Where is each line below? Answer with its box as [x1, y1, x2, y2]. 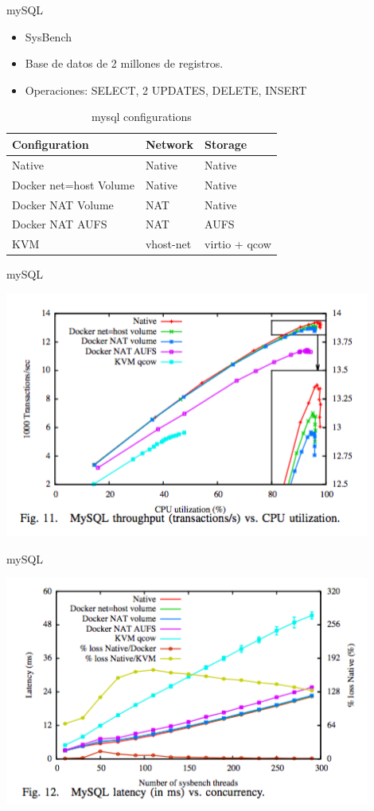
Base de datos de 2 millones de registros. [25, 55, 224, 72]
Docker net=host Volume [12, 176, 134, 193]
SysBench [25, 28, 72, 45]
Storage [205, 135, 247, 152]
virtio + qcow [205, 236, 271, 252]
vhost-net [145, 236, 192, 252]
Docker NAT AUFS [12, 216, 107, 232]
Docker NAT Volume [12, 196, 114, 212]
